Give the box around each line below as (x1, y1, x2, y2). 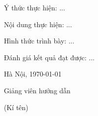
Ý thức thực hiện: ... (4, 2, 65, 12)
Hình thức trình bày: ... (4, 36, 74, 46)
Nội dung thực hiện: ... (4, 19, 72, 29)
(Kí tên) (4, 102, 28, 112)
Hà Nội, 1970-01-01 (4, 69, 62, 79)
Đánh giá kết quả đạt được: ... (4, 52, 95, 62)
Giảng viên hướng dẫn (4, 85, 71, 95)
